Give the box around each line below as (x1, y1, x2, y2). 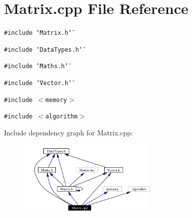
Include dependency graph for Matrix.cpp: (4, 127, 133, 138)
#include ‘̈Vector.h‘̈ (4, 80, 72, 87)
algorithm (45, 113, 78, 120)
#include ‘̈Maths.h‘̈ (4, 63, 68, 70)
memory (45, 96, 67, 104)
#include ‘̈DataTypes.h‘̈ (4, 46, 83, 53)
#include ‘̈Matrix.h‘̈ (4, 29, 72, 37)
